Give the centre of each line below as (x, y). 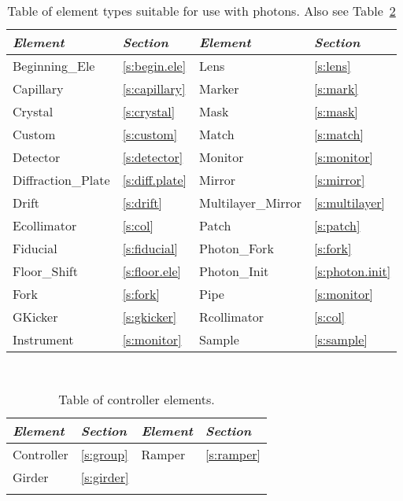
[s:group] (104, 455)
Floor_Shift (45, 271)
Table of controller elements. (137, 400)
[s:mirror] (340, 179)
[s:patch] (337, 225)
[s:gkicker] (150, 316)
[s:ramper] (233, 455)
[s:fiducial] (150, 248)
